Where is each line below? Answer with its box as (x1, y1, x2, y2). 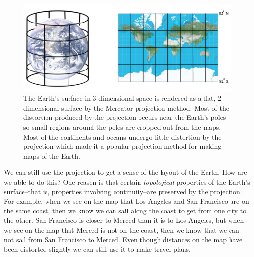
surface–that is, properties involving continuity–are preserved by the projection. (4, 186, 242, 196)
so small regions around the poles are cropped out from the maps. (23, 122, 221, 132)
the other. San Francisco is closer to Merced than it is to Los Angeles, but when (4, 215, 244, 225)
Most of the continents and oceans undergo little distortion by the (23, 131, 222, 141)
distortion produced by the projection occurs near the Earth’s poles (23, 112, 226, 122)
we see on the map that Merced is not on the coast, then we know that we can (4, 224, 239, 234)
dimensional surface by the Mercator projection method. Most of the (23, 102, 230, 113)
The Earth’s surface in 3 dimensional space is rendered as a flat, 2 (23, 93, 222, 103)
